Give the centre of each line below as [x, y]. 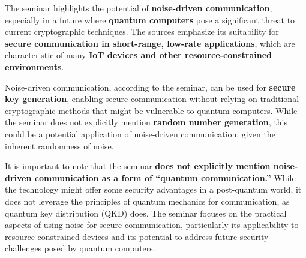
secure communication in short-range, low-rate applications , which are [150, 43]
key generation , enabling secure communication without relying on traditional [152, 99]
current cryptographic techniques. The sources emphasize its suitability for [142, 31]
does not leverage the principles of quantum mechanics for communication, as [147, 201]
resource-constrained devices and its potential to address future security [137, 236]
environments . [34, 66]
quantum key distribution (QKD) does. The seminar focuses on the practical [146, 213]
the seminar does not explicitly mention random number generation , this [146, 122]
